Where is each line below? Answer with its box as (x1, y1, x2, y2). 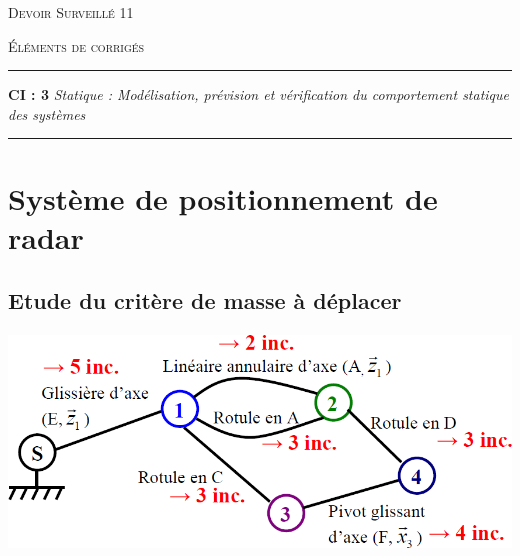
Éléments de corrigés (8, 35, 145, 56)
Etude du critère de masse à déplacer (8, 285, 402, 316)
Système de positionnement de (8, 177, 438, 218)
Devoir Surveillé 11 (8, 2, 134, 22)
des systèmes (8, 103, 86, 124)
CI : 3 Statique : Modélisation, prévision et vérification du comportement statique (8, 84, 510, 105)
